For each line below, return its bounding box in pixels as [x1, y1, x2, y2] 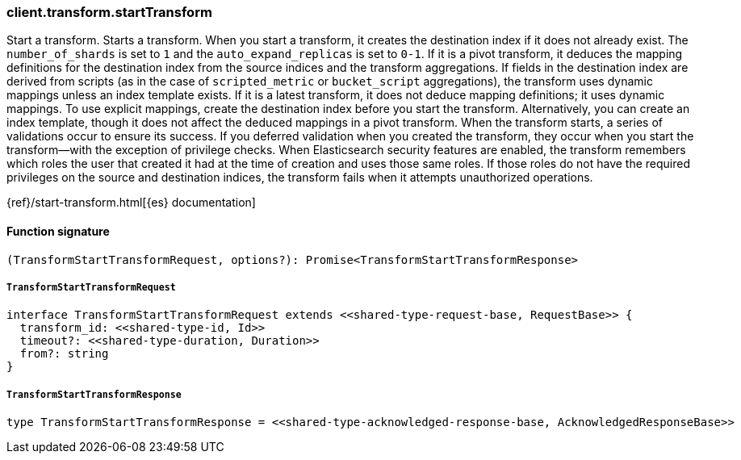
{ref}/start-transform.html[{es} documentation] [6, 195, 256, 210]
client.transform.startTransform [6, 4, 212, 20]
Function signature [6, 224, 110, 238]
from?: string [19, 347, 109, 361]
